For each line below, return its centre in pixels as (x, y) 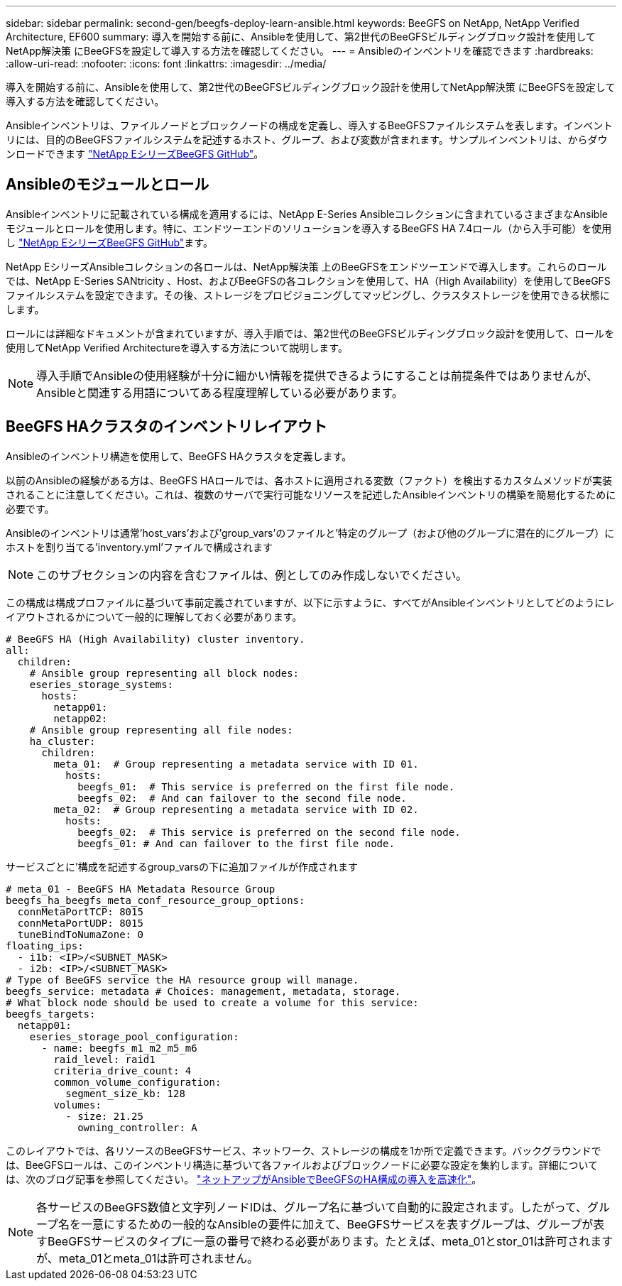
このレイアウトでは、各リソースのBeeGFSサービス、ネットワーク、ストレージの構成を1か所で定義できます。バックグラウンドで (304, 1150)
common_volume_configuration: (137, 1082)
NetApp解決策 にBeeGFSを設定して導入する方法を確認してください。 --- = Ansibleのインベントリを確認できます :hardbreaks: (300, 51)
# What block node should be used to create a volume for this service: (212, 1002)
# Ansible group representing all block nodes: (164, 673)
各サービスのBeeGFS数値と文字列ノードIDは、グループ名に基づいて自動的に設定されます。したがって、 (312, 1207)
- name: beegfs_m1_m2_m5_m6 (119, 1048)
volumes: (77, 1105)
